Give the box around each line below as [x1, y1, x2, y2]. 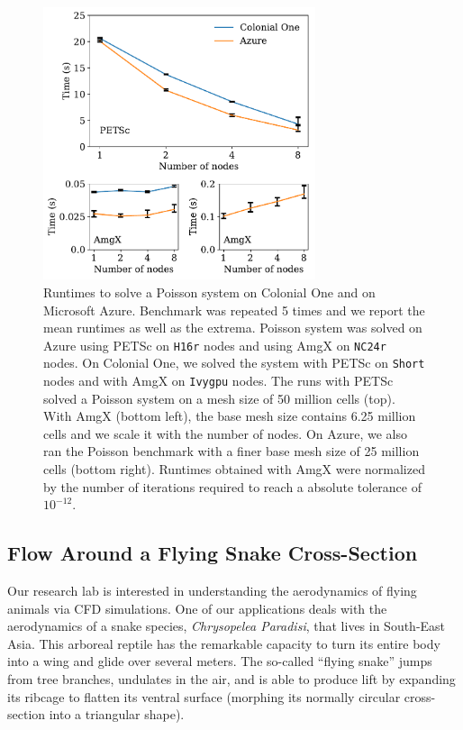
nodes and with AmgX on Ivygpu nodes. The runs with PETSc [43, 371, 394, 390]
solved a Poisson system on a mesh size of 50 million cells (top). [43, 388, 395, 407]
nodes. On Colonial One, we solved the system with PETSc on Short [43, 353, 425, 372]
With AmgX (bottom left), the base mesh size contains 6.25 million [43, 406, 416, 425]
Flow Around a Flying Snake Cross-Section [7, 539, 418, 567]
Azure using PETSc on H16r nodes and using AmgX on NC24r [43, 335, 386, 354]
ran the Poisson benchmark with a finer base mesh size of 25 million [43, 442, 420, 461]
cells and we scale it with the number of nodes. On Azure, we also [43, 424, 407, 443]
